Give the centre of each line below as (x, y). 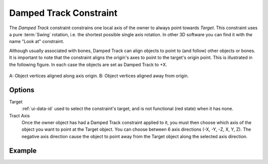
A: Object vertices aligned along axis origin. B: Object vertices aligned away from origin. (99, 76)
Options (22, 90)
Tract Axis (19, 115)
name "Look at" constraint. (37, 42)
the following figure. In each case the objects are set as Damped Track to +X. (88, 64)
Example (23, 150)
